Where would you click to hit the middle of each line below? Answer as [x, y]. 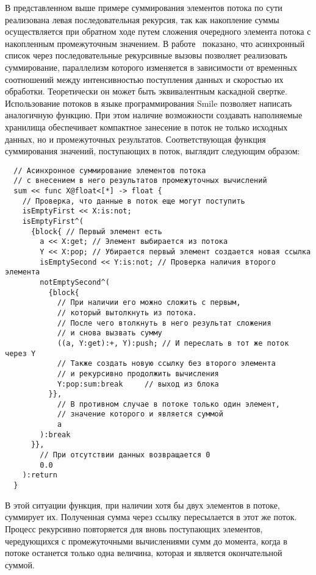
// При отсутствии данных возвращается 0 [125, 455]
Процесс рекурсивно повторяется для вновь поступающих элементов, [134, 528]
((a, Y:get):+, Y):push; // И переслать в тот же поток [173, 343]
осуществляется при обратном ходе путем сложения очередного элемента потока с [158, 31]
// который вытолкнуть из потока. [127, 312]
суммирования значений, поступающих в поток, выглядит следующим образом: [153, 151]
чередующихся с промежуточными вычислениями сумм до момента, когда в [146, 541]
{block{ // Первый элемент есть [96, 231]
